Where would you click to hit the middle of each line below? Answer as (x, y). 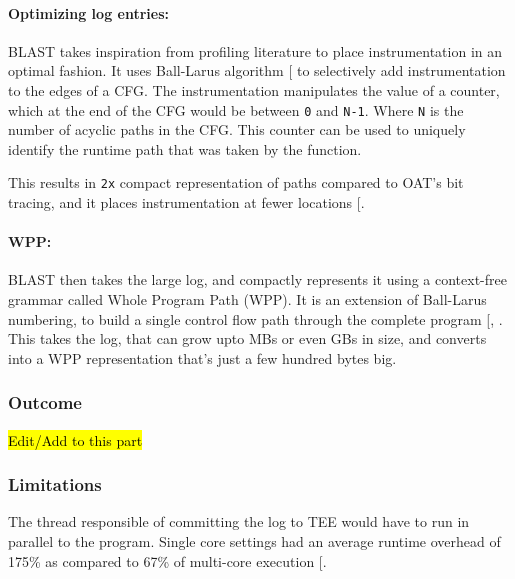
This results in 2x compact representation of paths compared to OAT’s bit (236, 182)
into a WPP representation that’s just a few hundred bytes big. (202, 357)
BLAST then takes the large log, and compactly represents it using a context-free (257, 279)
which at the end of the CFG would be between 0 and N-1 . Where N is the (236, 109)
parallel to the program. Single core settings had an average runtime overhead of (254, 541)
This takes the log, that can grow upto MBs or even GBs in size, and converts (247, 338)
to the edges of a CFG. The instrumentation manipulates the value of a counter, (254, 89)
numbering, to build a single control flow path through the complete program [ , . (255, 318)
